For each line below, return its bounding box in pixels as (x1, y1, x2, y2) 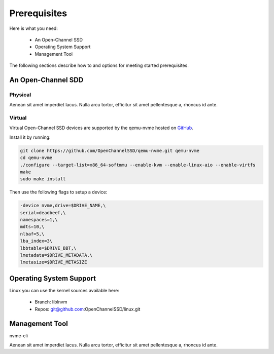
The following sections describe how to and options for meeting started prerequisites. (9, 62, 189, 68)
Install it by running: (9, 134, 51, 140)
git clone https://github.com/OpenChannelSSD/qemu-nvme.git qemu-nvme (20, 147, 200, 153)
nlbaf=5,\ (20, 231, 45, 237)
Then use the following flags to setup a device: (9, 189, 108, 195)
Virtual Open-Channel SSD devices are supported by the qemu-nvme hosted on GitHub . (9, 125, 194, 131)
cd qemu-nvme (20, 155, 53, 161)
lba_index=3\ (20, 238, 53, 244)
